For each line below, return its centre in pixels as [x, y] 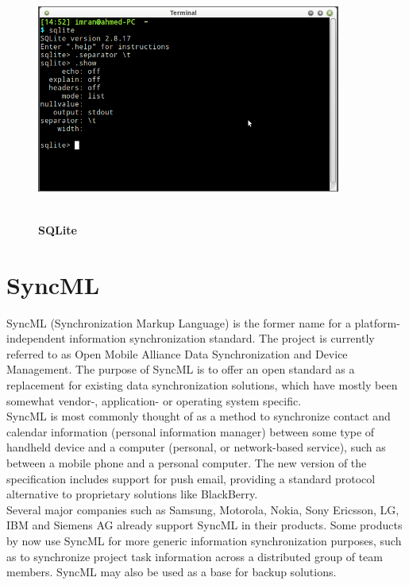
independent [36, 338]
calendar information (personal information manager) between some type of [191, 431]
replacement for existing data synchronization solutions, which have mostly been [202, 385]
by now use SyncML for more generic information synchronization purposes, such [204, 540]
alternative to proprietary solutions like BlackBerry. [132, 494]
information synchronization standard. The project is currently [222, 338]
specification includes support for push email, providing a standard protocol [191, 478]
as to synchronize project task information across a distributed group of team [195, 556]
